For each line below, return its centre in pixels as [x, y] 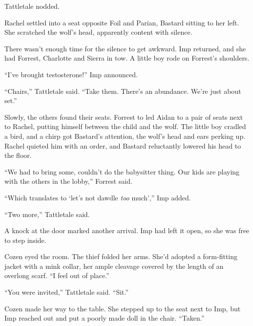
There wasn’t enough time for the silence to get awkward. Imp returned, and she [125, 48]
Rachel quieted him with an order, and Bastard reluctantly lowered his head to [123, 145]
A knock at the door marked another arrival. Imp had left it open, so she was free [127, 230]
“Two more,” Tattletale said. [47, 214]
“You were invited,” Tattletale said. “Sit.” [67, 292]
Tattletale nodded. [32, 6]
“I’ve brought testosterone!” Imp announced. [71, 74]
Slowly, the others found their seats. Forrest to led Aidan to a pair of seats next [124, 117]
